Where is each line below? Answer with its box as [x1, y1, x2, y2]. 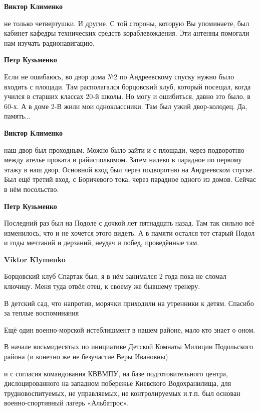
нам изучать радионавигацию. [4, 37, 95, 48]
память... [4, 111, 31, 121]
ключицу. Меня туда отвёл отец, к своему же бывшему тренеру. [4, 281, 200, 291]
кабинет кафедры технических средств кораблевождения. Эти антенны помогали [4, 28, 249, 38]
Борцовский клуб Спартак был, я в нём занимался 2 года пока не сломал [4, 271, 226, 281]
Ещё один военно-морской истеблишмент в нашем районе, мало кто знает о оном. [4, 324, 255, 335]
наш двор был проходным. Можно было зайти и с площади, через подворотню [4, 144, 244, 155]
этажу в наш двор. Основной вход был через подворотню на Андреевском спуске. [4, 164, 254, 174]
